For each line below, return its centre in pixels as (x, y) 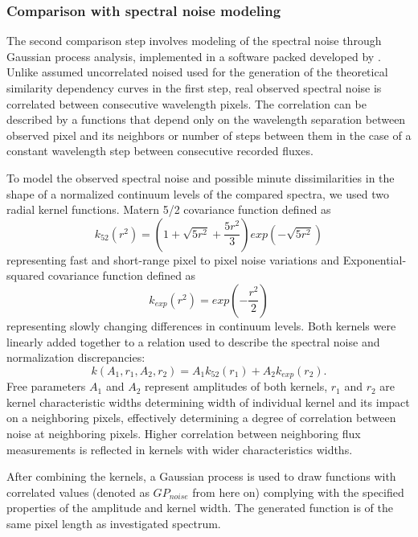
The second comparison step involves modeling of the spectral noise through (194, 41)
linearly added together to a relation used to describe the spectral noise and (193, 341)
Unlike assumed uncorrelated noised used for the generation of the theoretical (197, 72)
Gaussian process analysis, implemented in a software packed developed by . (194, 56)
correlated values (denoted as (78, 492)
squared (26, 275)
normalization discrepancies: (76, 357)
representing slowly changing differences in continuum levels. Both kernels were (201, 325)
